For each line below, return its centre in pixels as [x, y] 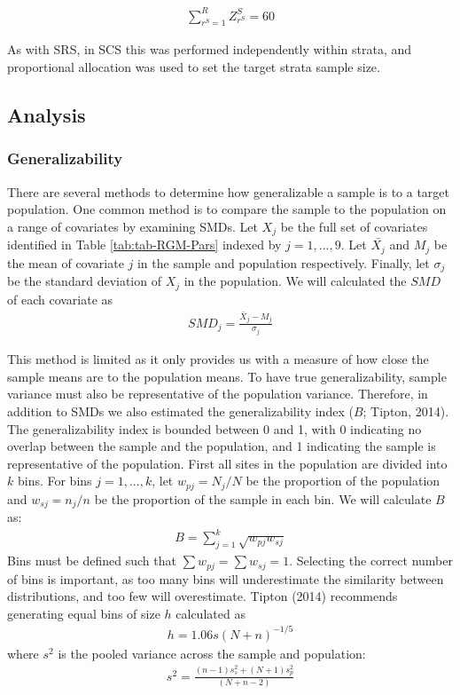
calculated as [211, 613]
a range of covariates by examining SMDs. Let [133, 226]
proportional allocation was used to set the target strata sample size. [194, 66]
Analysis [47, 114]
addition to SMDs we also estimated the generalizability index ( [180, 411]
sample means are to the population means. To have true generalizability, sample [227, 376]
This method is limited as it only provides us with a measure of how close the [218, 359]
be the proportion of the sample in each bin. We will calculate [263, 498]
